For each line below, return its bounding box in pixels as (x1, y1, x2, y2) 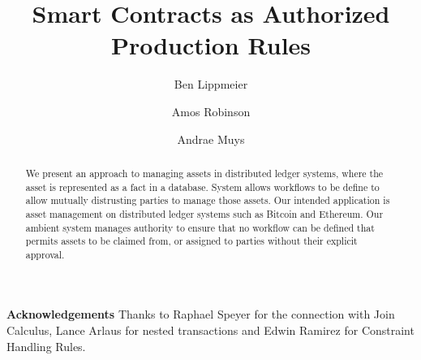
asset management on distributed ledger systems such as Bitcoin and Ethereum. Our (25, 206, 384, 220)
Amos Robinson (171, 102, 251, 119)
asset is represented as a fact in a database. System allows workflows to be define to (25, 180, 380, 193)
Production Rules (110, 28, 311, 62)
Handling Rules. (6, 337, 86, 354)
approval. (25, 247, 65, 261)
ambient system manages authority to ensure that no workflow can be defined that (25, 220, 375, 234)
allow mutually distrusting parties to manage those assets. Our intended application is (25, 193, 390, 207)
